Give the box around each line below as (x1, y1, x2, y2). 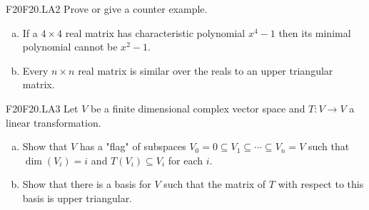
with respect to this (278, 177, 364, 191)
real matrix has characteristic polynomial (65, 25, 246, 40)
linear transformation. (6, 115, 101, 130)
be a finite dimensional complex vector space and (91, 100, 305, 115)
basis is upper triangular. (22, 190, 133, 205)
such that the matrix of (163, 177, 266, 191)
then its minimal (278, 25, 351, 40)
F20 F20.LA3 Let (6, 100, 79, 115)
